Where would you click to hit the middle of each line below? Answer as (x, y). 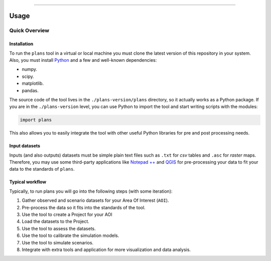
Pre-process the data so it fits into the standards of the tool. (84, 207)
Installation (21, 44)
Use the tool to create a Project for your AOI (67, 215)
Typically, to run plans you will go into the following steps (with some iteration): (91, 191)
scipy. (28, 76)
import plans (36, 120)
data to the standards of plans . (42, 169)
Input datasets (25, 146)
